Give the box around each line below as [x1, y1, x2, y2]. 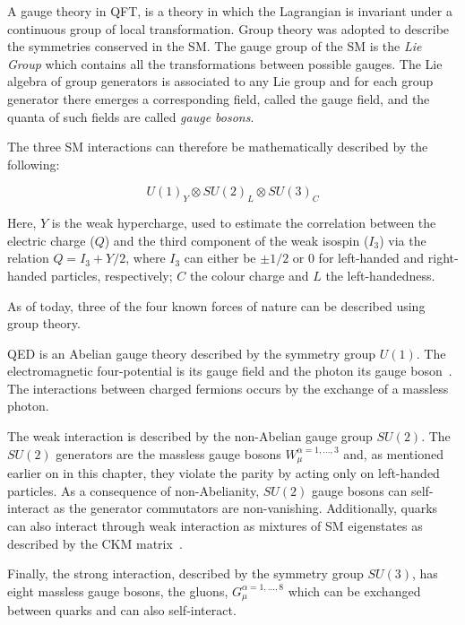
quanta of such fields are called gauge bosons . [7, 107, 254, 126]
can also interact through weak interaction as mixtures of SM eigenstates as [7, 516, 423, 534]
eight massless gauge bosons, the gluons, [7, 581, 228, 600]
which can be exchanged [288, 581, 421, 600]
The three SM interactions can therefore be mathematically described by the [7, 137, 428, 156]
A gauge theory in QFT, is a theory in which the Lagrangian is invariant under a [7, 2, 452, 20]
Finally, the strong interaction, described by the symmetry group [7, 564, 364, 583]
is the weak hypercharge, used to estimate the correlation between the [51, 213, 436, 232]
